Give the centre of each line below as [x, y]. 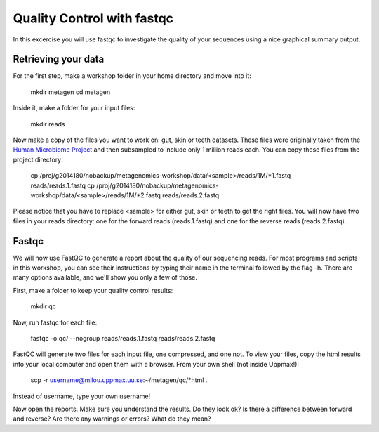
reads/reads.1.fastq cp [62, 185]
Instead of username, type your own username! [82, 396]
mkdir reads [48, 124]
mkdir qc [43, 306]
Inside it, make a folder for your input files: [74, 108]
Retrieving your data [59, 59]
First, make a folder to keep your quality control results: [93, 290]
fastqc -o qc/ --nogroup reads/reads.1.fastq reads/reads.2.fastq [123, 338]
